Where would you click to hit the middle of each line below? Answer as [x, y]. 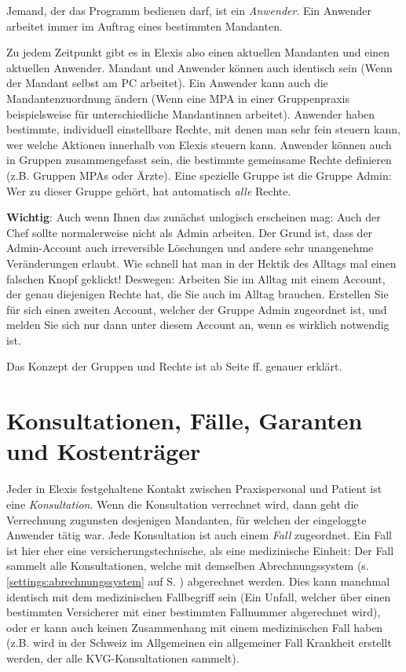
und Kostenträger [104, 451]
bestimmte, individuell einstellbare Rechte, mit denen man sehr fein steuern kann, [203, 129]
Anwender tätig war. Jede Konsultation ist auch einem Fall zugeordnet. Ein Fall [199, 535]
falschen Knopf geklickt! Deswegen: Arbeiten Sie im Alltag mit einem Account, [196, 278]
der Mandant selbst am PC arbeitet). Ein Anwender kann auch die [167, 83]
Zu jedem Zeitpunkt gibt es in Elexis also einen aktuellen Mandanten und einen [198, 52]
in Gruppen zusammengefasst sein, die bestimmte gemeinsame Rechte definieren [199, 160]
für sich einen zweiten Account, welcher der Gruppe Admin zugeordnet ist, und [197, 309]
